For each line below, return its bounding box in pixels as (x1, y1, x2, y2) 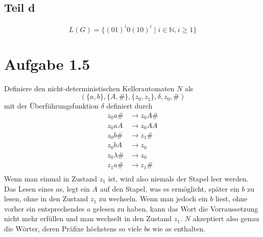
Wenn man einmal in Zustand (4, 173, 98, 183)
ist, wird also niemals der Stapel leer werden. (108, 173, 249, 183)
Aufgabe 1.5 (4, 53, 90, 74)
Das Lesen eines (4, 183, 54, 194)
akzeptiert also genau (193, 213, 259, 224)
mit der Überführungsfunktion (4, 100, 99, 111)
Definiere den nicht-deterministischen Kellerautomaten (4, 83, 175, 93)
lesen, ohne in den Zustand (4, 193, 88, 204)
